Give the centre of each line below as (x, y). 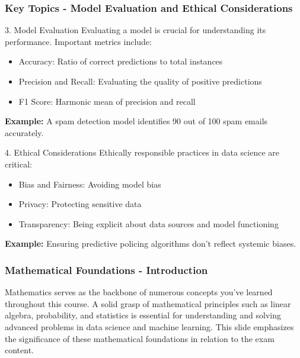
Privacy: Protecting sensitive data (80, 204)
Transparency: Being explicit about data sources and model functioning (149, 223)
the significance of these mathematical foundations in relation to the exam (140, 338)
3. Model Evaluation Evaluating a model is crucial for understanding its (135, 30)
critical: (18, 164)
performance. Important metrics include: (78, 41)
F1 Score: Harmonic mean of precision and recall (107, 101)
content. (19, 350)
